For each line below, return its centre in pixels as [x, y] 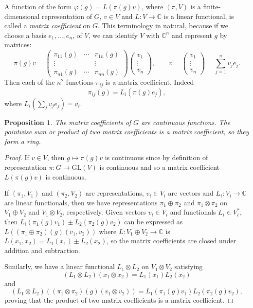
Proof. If [17, 157]
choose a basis [25, 35]
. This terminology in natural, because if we [163, 26]
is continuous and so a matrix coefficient [159, 167]
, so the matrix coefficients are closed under [172, 241]
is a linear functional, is [199, 16]
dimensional [22, 16]
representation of [67, 16]
